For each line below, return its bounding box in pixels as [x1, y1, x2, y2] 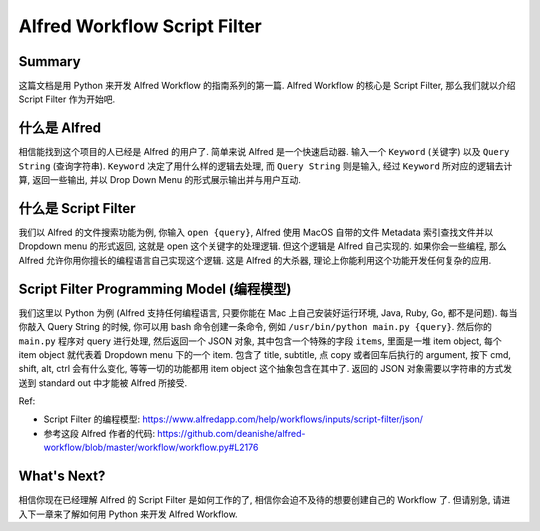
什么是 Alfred [18, 120, 102, 137]
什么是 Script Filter [18, 200, 136, 217]
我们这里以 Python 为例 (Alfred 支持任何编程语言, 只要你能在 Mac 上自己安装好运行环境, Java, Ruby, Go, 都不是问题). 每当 [18, 306, 518, 319]
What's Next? [18, 468, 106, 485]
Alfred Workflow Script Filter [18, 15, 262, 37]
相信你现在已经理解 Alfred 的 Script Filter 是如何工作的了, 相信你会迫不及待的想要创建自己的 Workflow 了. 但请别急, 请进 [18, 494, 511, 506]
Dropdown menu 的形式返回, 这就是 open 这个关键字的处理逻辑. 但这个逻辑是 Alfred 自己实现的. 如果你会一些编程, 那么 [18, 240, 507, 252]
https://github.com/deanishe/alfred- [156, 427, 306, 439]
